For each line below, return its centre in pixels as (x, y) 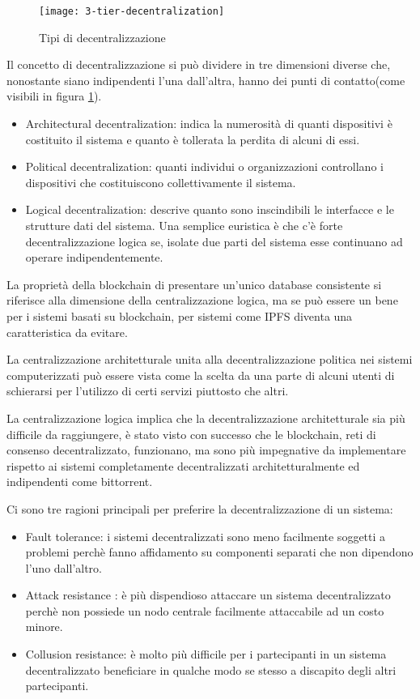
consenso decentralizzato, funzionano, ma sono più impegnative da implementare (206, 450)
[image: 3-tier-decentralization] (132, 11)
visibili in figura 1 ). (54, 96)
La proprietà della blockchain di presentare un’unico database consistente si (194, 284)
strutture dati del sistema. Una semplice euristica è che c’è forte (184, 225)
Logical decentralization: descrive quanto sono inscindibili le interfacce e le (210, 209)
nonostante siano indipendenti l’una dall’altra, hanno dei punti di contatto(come (206, 80)
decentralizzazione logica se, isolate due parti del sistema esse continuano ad (214, 241)
